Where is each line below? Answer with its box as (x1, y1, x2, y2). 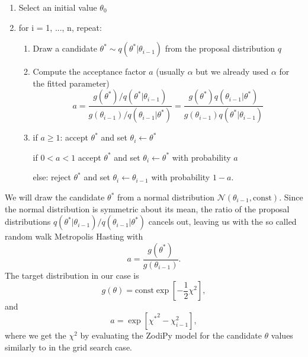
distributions (5, 215, 51, 228)
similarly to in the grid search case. (5, 340, 132, 353)
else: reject (33, 171, 71, 183)
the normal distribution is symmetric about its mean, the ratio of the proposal (5, 202, 290, 215)
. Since (279, 191, 303, 203)
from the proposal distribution (165, 42, 275, 55)
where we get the (5, 329, 66, 342)
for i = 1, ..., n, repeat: (18, 21, 102, 33)
